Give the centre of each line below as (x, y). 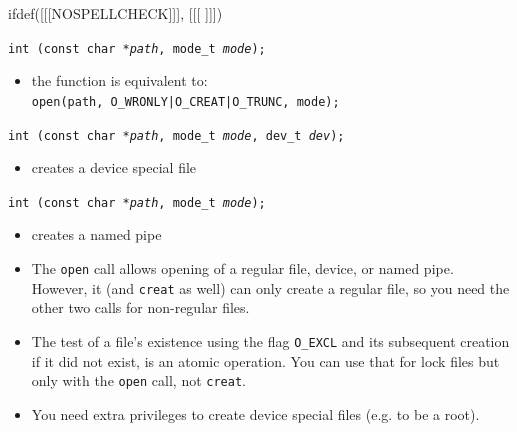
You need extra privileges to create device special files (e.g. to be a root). (255, 413)
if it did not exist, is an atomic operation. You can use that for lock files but (265, 360)
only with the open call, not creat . (138, 380)
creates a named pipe (96, 234)
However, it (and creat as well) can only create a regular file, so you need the (270, 287)
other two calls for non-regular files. (140, 307)
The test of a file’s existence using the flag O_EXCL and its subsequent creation (270, 340)
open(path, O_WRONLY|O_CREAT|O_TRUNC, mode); (185, 101)
